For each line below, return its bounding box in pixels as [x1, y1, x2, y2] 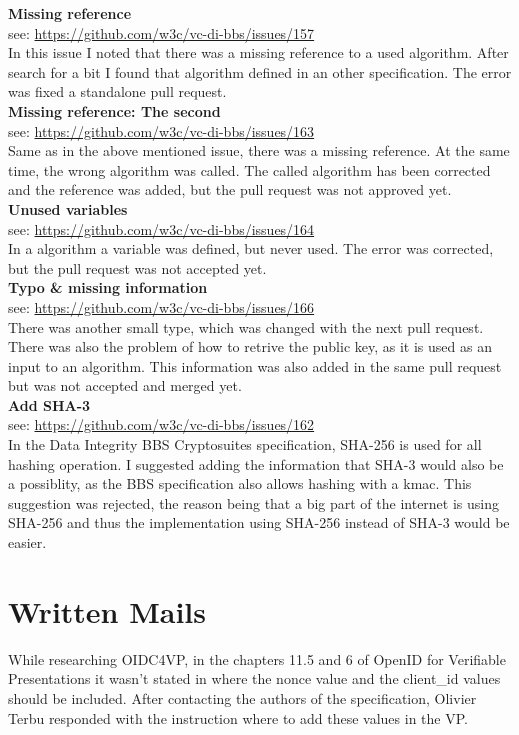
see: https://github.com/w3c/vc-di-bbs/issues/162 [8, 414, 315, 435]
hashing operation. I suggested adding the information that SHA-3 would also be [8, 453, 504, 474]
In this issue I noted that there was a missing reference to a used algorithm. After [8, 42, 509, 63]
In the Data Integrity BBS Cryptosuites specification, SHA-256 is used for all [8, 434, 482, 455]
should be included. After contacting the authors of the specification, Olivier [8, 687, 477, 708]
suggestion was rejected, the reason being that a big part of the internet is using [8, 492, 499, 513]
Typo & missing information [8, 277, 208, 298]
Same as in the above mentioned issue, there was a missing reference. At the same [8, 140, 510, 161]
